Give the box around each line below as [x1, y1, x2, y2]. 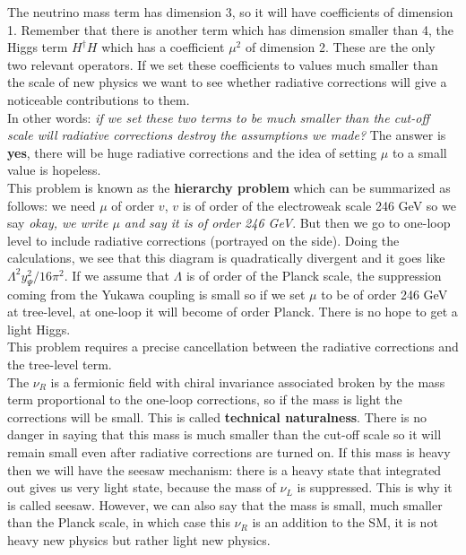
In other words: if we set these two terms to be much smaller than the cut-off [7, 108, 430, 126]
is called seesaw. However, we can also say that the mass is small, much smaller [7, 495, 443, 514]
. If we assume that [64, 265, 169, 284]
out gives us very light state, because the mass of [7, 478, 276, 497]
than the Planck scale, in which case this [7, 513, 230, 532]
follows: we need [7, 195, 96, 214]
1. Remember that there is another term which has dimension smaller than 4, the [7, 20, 454, 39]
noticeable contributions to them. [7, 90, 190, 108]
